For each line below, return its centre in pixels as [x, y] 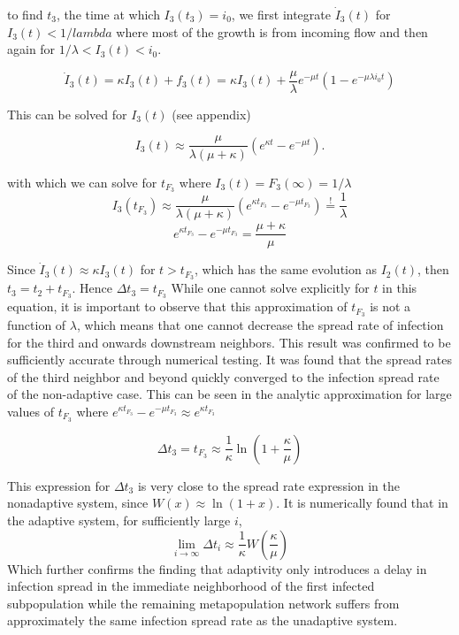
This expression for [59, 485]
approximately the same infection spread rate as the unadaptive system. [203, 620]
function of [37, 325]
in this [400, 288]
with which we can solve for [82, 182]
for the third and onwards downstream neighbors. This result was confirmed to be [229, 342]
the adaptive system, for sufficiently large [119, 520]
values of [31, 412]
